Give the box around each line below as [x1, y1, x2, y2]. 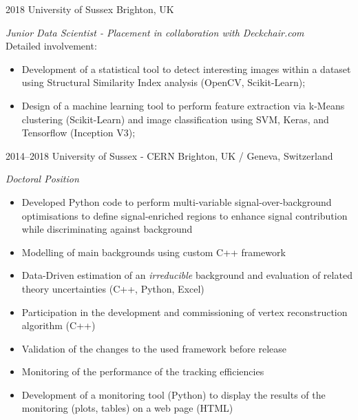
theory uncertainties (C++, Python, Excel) [21, 281, 204, 295]
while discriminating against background [21, 222, 193, 236]
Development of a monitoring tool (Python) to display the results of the [21, 387, 326, 401]
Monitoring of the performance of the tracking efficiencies [21, 364, 264, 379]
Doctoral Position [6, 171, 79, 186]
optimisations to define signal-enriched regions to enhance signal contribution [21, 208, 348, 222]
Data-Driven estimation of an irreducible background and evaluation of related [21, 268, 352, 282]
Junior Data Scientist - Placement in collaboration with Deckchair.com [6, 25, 304, 39]
